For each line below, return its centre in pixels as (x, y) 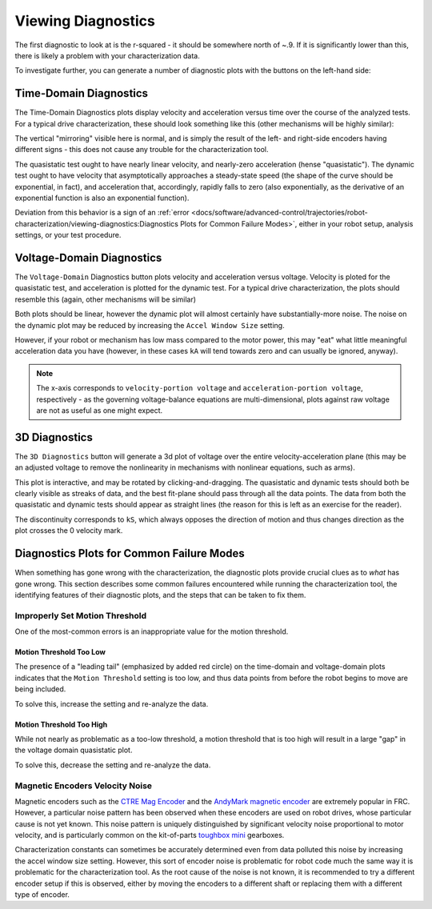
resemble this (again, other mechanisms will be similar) (105, 299)
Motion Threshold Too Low (60, 652)
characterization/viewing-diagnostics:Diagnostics (97, 223)
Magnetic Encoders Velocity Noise (83, 786)
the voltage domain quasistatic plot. (74, 750)
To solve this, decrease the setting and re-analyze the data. (113, 765)
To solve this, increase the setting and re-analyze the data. (112, 703)
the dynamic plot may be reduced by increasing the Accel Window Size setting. (150, 325)
